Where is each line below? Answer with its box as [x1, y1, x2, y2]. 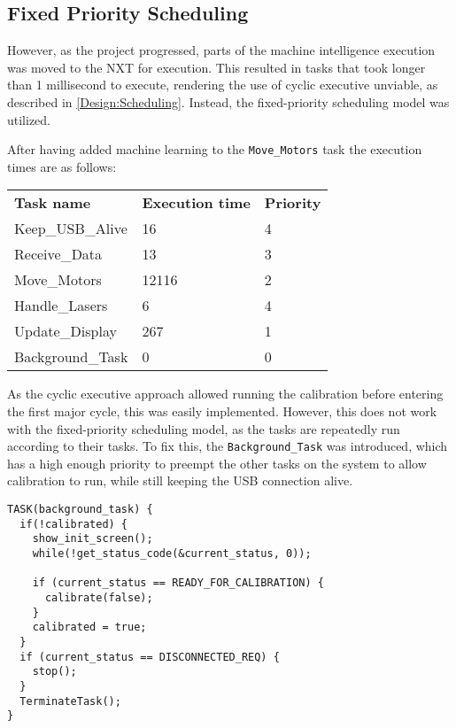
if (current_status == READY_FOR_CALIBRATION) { [32, 577, 324, 590]
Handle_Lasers [14, 295, 108, 316]
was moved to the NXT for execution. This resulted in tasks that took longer [7, 58, 426, 76]
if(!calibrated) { [19, 517, 128, 531]
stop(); [32, 665, 77, 678]
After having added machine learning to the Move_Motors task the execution [7, 140, 422, 159]
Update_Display [14, 321, 117, 342]
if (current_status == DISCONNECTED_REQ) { [19, 650, 280, 663]
